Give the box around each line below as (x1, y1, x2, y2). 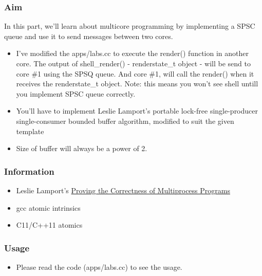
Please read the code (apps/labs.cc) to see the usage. (16, 261, 182, 272)
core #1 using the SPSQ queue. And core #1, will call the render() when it (16, 68, 254, 79)
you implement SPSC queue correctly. (16, 88, 136, 99)
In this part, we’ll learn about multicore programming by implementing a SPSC (4, 21, 255, 31)
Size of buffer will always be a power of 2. (16, 143, 147, 154)
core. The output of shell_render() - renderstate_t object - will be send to (16, 58, 251, 68)
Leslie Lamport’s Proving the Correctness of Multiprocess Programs (16, 185, 230, 195)
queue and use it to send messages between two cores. (4, 30, 173, 41)
